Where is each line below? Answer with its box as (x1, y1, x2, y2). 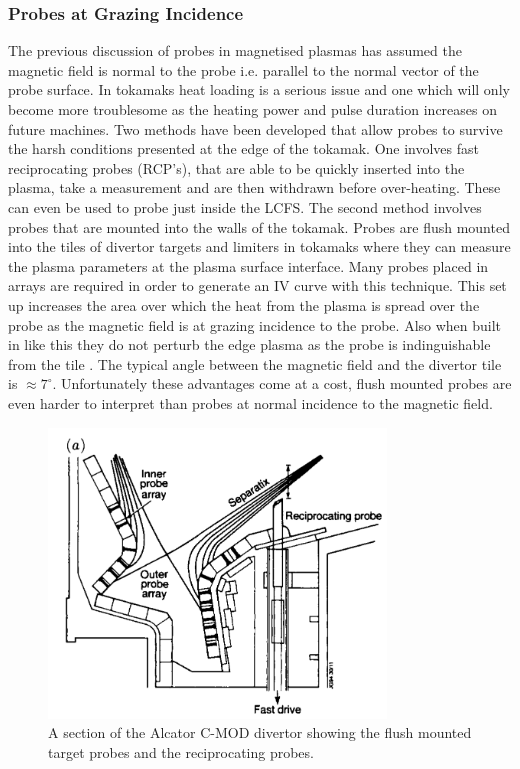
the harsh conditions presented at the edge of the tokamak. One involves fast (8, 138, 480, 159)
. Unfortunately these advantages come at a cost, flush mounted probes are (52, 373, 512, 394)
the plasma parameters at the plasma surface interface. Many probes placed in (8, 255, 489, 276)
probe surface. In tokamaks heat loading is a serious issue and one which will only (8, 79, 510, 100)
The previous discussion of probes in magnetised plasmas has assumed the (8, 40, 462, 61)
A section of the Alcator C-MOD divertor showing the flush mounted (48, 722, 472, 743)
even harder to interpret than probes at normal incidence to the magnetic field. (8, 392, 493, 413)
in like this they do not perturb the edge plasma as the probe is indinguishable (8, 334, 491, 355)
